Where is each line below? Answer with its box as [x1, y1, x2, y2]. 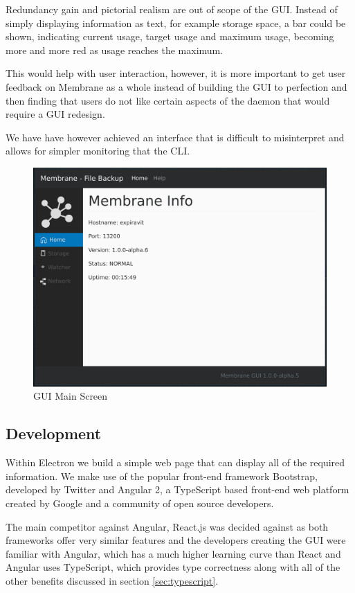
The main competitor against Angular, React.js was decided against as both [6, 519, 329, 533]
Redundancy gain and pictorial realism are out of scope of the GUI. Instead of [6, 2, 338, 16]
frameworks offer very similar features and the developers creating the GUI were [6, 533, 346, 547]
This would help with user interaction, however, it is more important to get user [6, 66, 346, 80]
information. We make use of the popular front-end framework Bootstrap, [6, 468, 318, 483]
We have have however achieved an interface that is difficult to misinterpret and [6, 130, 345, 144]
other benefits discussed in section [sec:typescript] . [6, 574, 219, 587]
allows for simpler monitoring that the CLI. [6, 143, 190, 158]
